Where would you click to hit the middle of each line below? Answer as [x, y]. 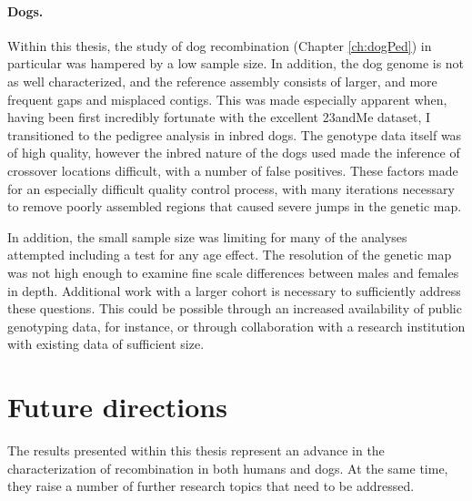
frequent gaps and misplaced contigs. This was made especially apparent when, [227, 99]
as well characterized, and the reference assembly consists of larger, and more [222, 81]
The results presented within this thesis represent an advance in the [196, 450]
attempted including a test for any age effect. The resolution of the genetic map [230, 255]
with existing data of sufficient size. [106, 344]
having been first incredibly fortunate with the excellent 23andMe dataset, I [219, 117]
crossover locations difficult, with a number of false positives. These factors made [233, 170]
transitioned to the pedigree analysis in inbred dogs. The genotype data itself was [235, 134]
